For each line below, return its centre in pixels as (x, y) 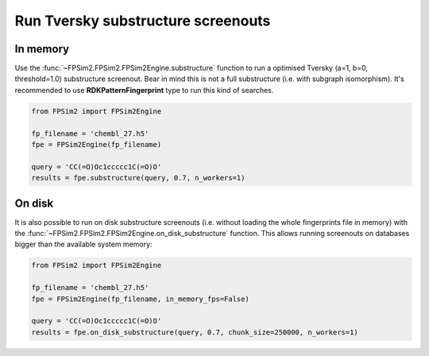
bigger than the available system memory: (83, 244)
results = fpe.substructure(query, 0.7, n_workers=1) (138, 178)
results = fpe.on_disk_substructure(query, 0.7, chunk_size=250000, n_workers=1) (195, 332)
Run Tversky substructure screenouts (143, 21)
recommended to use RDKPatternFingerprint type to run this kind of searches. (144, 90)
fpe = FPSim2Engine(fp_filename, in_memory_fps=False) (140, 299)
